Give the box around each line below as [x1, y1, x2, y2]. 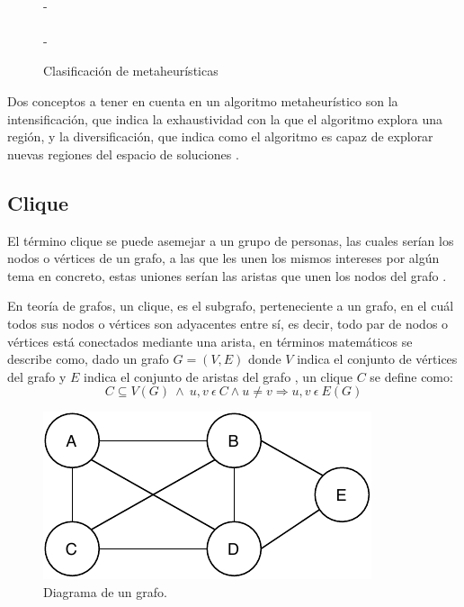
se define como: [370, 367, 453, 385]
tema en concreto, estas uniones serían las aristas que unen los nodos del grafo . [7, 266, 447, 285]
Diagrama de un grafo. [43, 582, 167, 601]
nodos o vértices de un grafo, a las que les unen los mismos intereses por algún [7, 249, 440, 267]
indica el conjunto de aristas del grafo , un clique [84, 367, 352, 385]
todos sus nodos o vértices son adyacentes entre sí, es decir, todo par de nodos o [7, 313, 449, 332]
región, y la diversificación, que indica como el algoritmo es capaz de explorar [7, 127, 433, 146]
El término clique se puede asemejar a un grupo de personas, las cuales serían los [7, 231, 454, 249]
